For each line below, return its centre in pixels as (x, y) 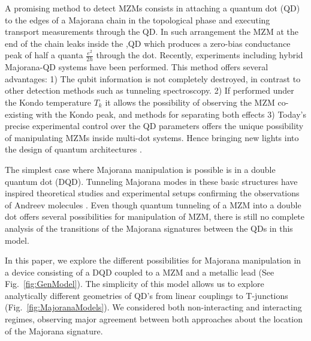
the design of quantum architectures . (73, 149)
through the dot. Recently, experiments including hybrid (200, 55)
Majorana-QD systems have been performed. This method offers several (137, 67)
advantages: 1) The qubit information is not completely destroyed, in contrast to (153, 78)
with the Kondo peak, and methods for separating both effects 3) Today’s (171, 114)
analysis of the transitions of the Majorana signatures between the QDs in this (149, 228)
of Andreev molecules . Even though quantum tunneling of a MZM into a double (153, 204)
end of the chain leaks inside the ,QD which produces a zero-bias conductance (148, 43)
